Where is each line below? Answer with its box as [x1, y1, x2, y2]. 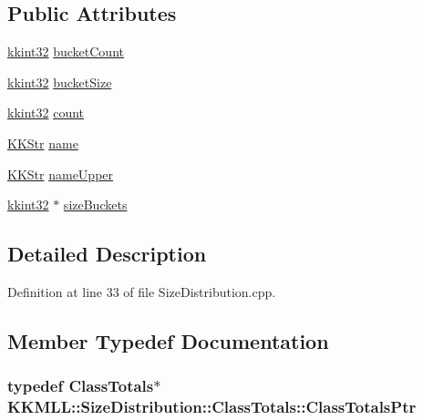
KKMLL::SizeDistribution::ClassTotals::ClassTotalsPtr [7, 395, 417, 418]
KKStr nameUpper [7, 164, 114, 183]
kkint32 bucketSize [7, 72, 112, 91]
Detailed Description [7, 240, 207, 268]
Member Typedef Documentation [7, 326, 329, 354]
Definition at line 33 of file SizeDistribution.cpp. [7, 282, 276, 301]
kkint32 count [7, 103, 85, 122]
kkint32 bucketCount [7, 42, 124, 61]
